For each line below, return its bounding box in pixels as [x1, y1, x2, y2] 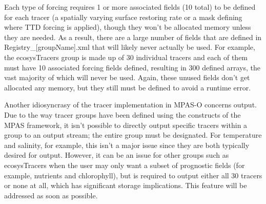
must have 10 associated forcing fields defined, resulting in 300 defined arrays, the [4, 62, 260, 72]
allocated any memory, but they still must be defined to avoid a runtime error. [4, 82, 251, 92]
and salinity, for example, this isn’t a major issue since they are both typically [4, 139, 250, 150]
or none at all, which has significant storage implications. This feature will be [4, 180, 247, 191]
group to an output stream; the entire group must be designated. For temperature [4, 129, 262, 140]
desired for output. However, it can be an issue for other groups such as [4, 150, 229, 160]
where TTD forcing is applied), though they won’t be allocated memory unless [4, 22, 251, 32]
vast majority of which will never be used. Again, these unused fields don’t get [4, 72, 250, 83]
